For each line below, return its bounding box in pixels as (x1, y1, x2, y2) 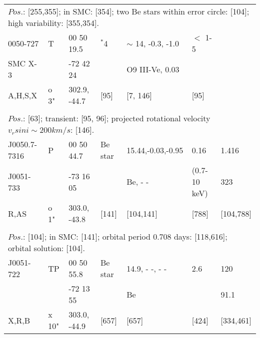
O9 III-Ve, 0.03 (126, 63, 179, 75)
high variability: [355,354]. (8, 17, 99, 28)
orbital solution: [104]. (8, 242, 85, 254)
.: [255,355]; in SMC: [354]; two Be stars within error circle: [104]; (20, 5, 249, 17)
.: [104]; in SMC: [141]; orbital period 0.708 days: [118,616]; (20, 231, 227, 242)
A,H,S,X (8, 89, 37, 101)
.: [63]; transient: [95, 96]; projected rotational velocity (20, 112, 210, 124)
